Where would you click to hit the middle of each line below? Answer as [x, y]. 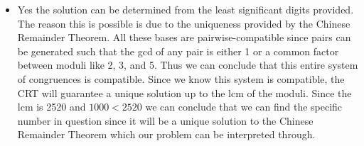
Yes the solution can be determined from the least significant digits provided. [186, 9]
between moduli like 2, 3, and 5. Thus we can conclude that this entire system [188, 65]
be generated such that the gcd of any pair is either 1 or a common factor [178, 51]
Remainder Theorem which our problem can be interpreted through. [166, 134]
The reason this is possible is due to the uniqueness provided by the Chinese [184, 23]
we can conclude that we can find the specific [244, 107]
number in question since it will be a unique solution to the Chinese [165, 120]
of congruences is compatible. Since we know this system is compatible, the [181, 78]
